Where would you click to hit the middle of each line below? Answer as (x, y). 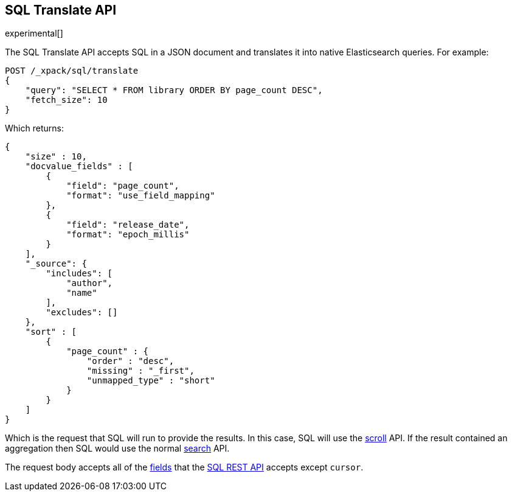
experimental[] (34, 33)
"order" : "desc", (130, 361)
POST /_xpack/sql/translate (72, 71)
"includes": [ (79, 274)
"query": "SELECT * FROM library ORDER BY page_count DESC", (174, 90)
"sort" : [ (51, 332)
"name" (82, 293)
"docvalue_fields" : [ (79, 166)
